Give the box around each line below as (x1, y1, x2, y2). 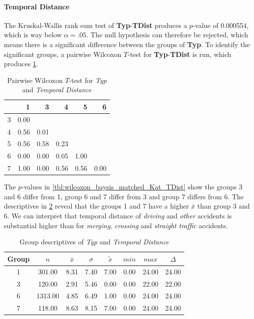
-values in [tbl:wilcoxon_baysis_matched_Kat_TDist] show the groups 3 (21, 182, 243, 192)
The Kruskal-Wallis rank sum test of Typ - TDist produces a (4, 20, 187, 30)
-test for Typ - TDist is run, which (127, 49, 231, 59)
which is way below (4, 29, 62, 40)
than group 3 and (197, 201, 250, 211)
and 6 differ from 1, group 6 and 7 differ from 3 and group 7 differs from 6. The (4, 191, 244, 201)
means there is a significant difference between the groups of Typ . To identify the (4, 39, 250, 49)
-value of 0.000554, (193, 20, 249, 30)
